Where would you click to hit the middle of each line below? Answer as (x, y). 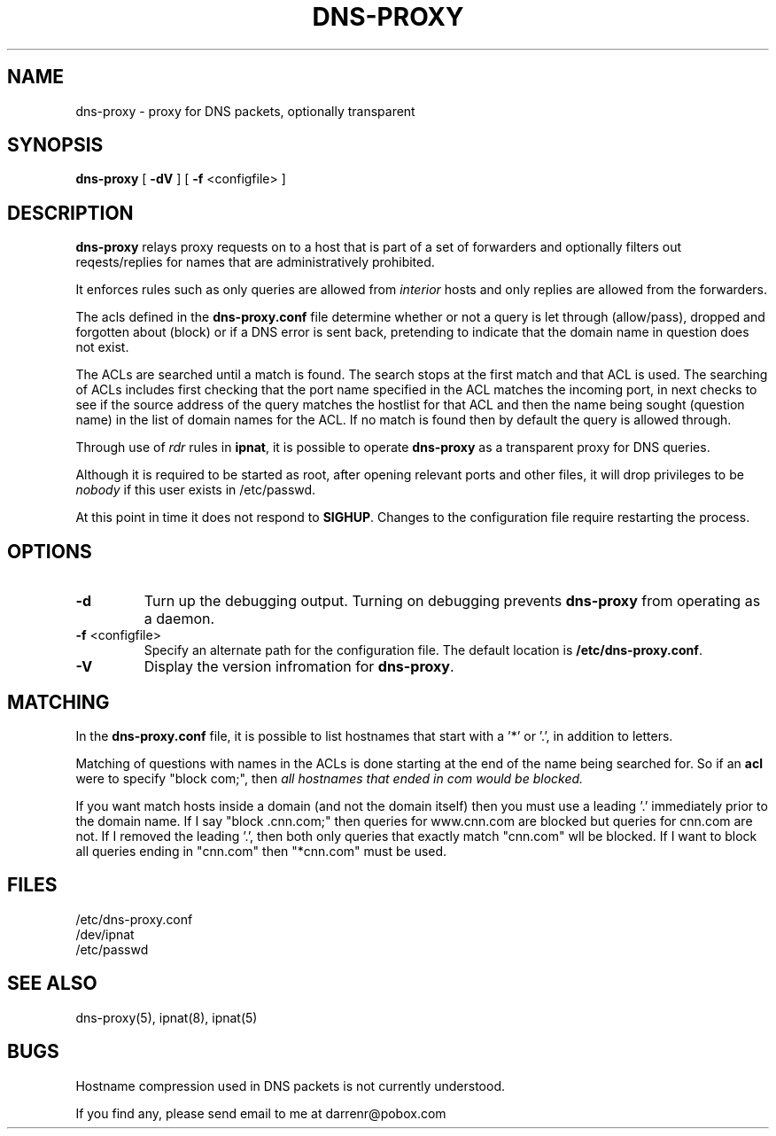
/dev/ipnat (105, 934)
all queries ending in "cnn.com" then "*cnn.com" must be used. (261, 851)
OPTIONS (50, 551)
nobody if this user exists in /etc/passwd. (196, 490)
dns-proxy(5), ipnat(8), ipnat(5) (167, 1017)
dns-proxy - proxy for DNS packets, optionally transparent (245, 111)
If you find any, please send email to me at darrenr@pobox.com (261, 1113)
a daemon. (179, 619)
